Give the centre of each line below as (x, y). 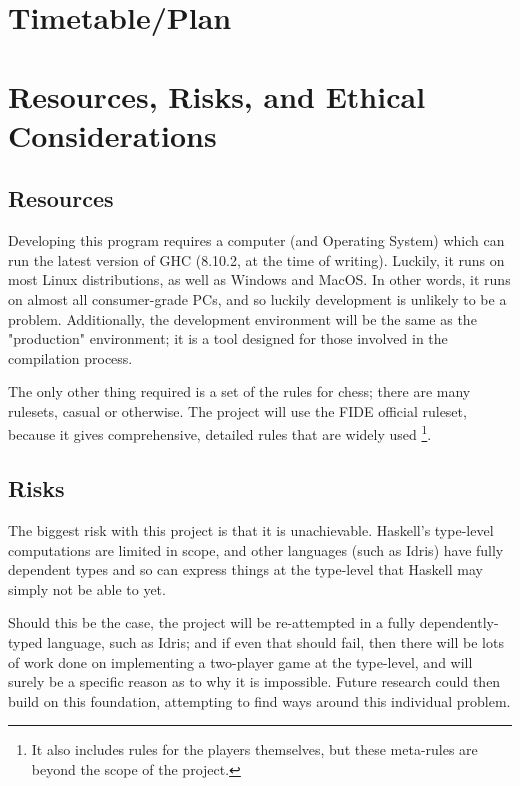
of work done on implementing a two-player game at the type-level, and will (240, 661)
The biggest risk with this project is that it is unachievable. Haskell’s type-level (251, 529)
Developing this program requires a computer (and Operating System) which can (256, 240)
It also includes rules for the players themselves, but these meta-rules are (254, 749)
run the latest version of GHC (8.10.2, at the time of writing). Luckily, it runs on (256, 259)
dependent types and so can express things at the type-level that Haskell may (245, 569)
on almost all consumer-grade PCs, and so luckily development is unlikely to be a (257, 298)
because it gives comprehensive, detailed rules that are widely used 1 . (220, 433)
